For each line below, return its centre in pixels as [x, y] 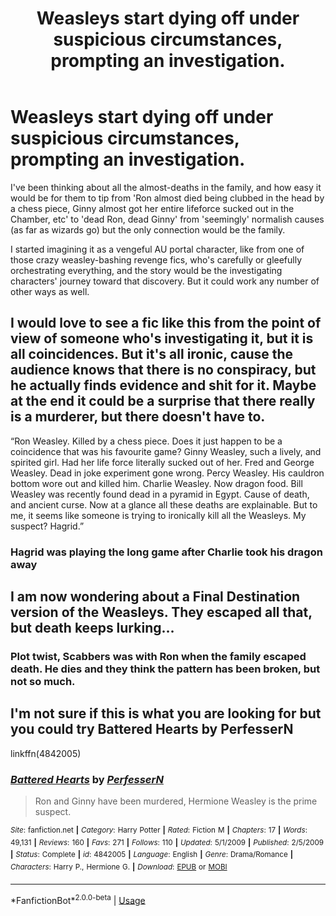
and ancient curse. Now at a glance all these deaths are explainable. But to [164, 504]
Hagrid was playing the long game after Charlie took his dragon [166, 552]
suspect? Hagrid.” [47, 526]
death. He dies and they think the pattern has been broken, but [165, 669]
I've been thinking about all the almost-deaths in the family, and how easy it [166, 187]
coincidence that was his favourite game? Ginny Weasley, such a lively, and [166, 451]
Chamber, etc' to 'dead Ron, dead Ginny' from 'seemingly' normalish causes [167, 219]
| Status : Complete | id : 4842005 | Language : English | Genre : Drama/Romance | [151, 855]
